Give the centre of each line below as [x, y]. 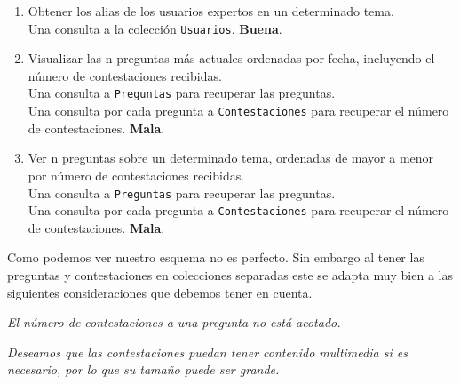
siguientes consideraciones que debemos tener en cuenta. [160, 292]
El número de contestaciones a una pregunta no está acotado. [174, 322]
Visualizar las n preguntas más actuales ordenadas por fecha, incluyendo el [231, 58]
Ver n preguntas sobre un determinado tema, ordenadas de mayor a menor [231, 158]
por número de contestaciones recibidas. [136, 175]
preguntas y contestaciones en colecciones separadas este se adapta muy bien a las [230, 275]
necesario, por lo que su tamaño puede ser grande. [143, 369]
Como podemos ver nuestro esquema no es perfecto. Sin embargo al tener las [216, 257]
